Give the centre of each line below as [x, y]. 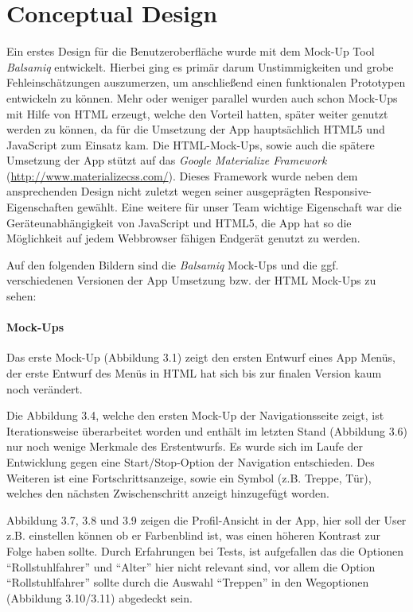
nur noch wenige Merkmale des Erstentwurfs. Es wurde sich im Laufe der [185, 446]
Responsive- [343, 191]
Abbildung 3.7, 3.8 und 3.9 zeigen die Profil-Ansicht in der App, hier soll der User [206, 519]
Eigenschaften [40, 207]
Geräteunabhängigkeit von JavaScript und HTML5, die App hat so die [179, 222]
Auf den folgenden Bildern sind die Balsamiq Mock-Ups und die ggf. [173, 264]
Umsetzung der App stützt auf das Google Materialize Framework [167, 160]
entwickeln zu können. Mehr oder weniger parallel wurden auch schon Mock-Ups [202, 97]
